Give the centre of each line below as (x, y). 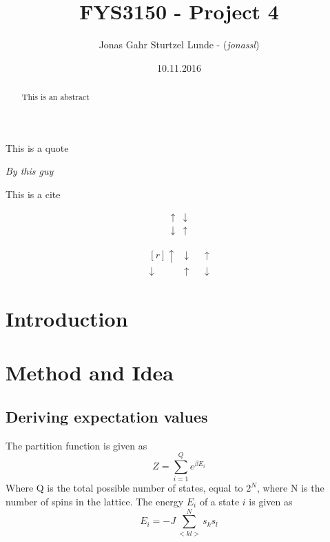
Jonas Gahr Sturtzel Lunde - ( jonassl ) (179, 45)
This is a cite (33, 194)
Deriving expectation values (107, 416)
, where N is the (290, 488)
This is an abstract (55, 97)
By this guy (30, 171)
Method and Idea (90, 372)
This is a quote (37, 147)
